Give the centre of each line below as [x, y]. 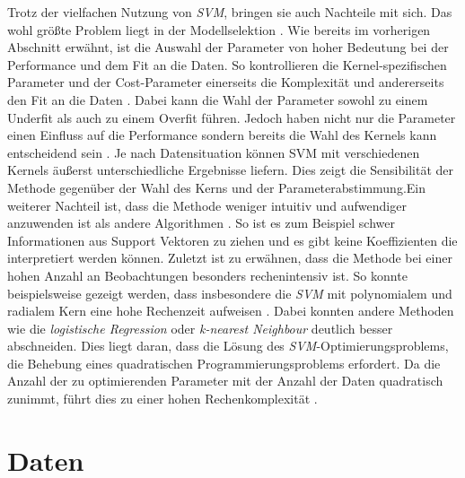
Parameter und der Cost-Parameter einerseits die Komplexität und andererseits [226, 82]
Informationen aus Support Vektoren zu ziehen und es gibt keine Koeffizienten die [232, 240]
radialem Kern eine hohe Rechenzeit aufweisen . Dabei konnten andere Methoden [231, 311]
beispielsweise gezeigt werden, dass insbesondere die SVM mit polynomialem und [230, 293]
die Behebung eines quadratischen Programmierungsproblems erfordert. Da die [224, 363]
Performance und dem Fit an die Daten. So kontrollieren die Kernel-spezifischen [227, 64]
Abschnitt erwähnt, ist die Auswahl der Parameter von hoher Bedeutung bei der [228, 47]
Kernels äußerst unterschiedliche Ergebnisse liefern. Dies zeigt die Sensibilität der [230, 170]
